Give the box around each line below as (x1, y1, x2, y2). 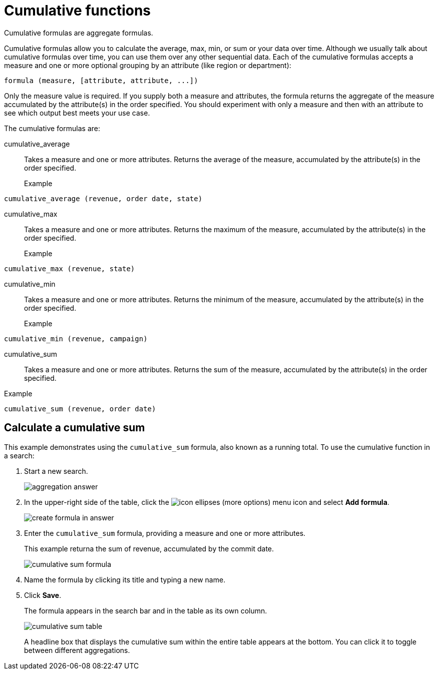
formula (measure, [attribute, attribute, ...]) (4, 76, 198, 85)
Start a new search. (24, 466, 88, 475)
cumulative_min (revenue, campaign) (4, 334, 148, 343)
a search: (4, 451, 35, 460)
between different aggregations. (24, 645, 130, 654)
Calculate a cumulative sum (4, 421, 145, 434)
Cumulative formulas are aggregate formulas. (4, 28, 153, 37)
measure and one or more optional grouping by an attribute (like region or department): (4, 61, 291, 70)
